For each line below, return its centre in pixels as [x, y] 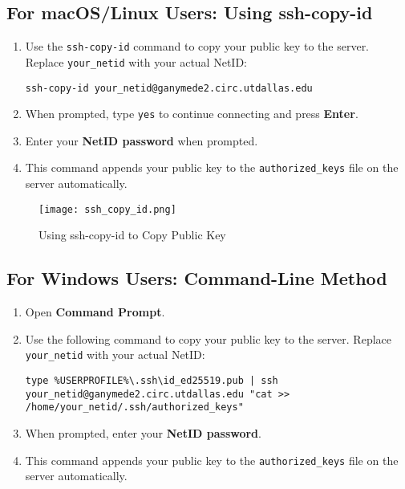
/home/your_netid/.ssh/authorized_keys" [134, 407]
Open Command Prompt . [95, 312]
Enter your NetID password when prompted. [142, 140]
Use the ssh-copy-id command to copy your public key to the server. [197, 46]
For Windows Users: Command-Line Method [197, 278]
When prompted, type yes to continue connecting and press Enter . [192, 114]
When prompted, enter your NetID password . [143, 432]
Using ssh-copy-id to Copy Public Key [132, 235]
